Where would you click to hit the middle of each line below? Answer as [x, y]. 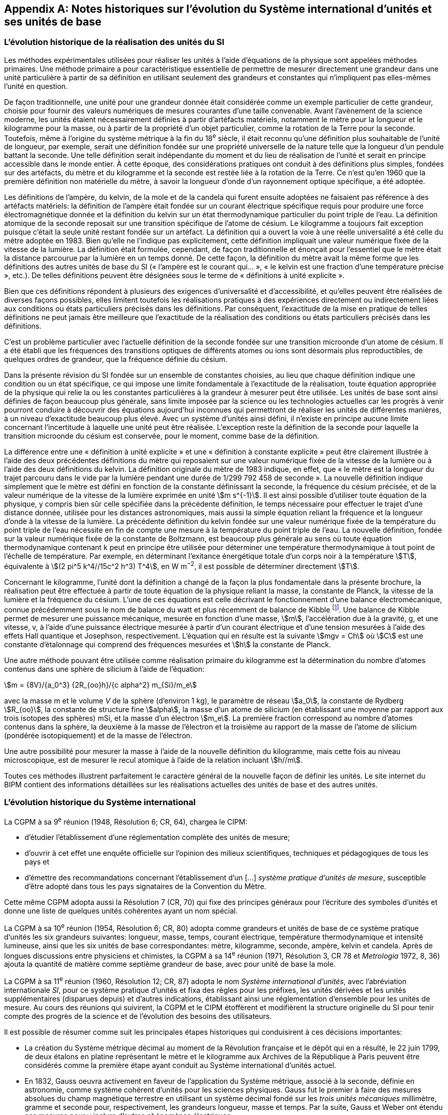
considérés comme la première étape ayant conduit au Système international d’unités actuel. [181, 1065]
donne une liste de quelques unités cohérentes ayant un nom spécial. [121, 911]
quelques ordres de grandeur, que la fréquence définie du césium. [116, 359]
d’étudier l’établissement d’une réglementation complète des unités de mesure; [157, 837]
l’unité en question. [36, 86]
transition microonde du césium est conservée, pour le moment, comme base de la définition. [162, 436]
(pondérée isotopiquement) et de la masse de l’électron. [98, 735]
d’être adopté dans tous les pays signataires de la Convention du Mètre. [145, 886]
